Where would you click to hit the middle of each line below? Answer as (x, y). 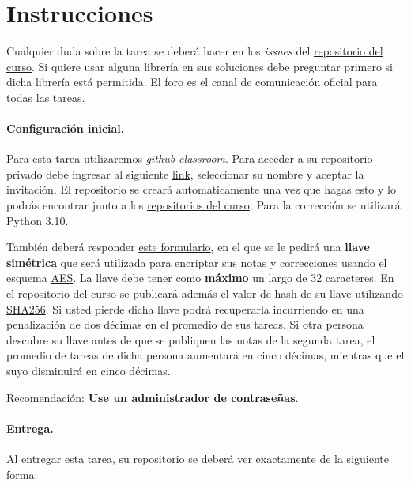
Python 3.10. (38, 220)
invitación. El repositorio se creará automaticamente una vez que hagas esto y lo (201, 189)
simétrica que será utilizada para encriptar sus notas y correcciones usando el (197, 262)
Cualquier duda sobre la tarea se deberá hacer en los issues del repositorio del (195, 51)
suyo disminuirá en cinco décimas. (89, 371)
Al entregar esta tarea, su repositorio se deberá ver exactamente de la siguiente (198, 458)
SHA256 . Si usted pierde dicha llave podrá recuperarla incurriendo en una (185, 308)
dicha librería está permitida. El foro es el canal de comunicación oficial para (192, 82)
